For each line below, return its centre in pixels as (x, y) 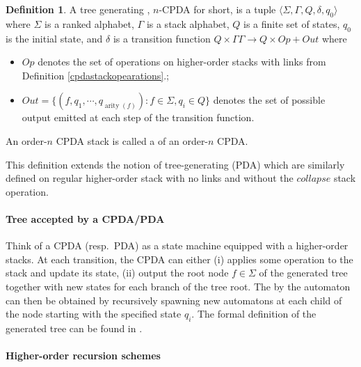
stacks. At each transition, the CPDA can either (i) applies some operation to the (179, 259)
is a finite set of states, (292, 23)
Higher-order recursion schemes (83, 356)
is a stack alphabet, (188, 23)
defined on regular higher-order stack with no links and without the (150, 178)
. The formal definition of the (254, 314)
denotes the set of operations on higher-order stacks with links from (182, 62)
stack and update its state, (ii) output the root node (117, 273)
